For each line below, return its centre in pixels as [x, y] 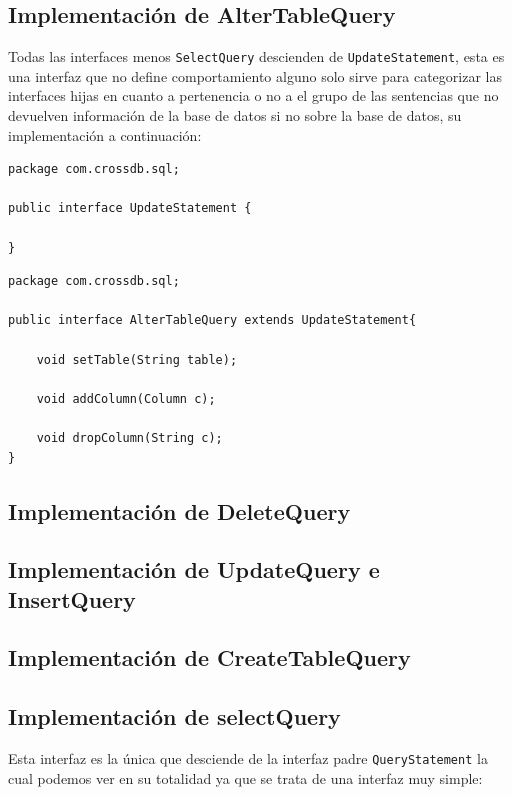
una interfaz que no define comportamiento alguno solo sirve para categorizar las [255, 75]
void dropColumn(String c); [129, 437]
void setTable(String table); [137, 359]
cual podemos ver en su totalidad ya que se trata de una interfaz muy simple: [245, 777]
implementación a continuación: [105, 134]
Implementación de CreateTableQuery [209, 657]
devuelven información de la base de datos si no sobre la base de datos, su [235, 115]
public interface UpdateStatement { [130, 208]
